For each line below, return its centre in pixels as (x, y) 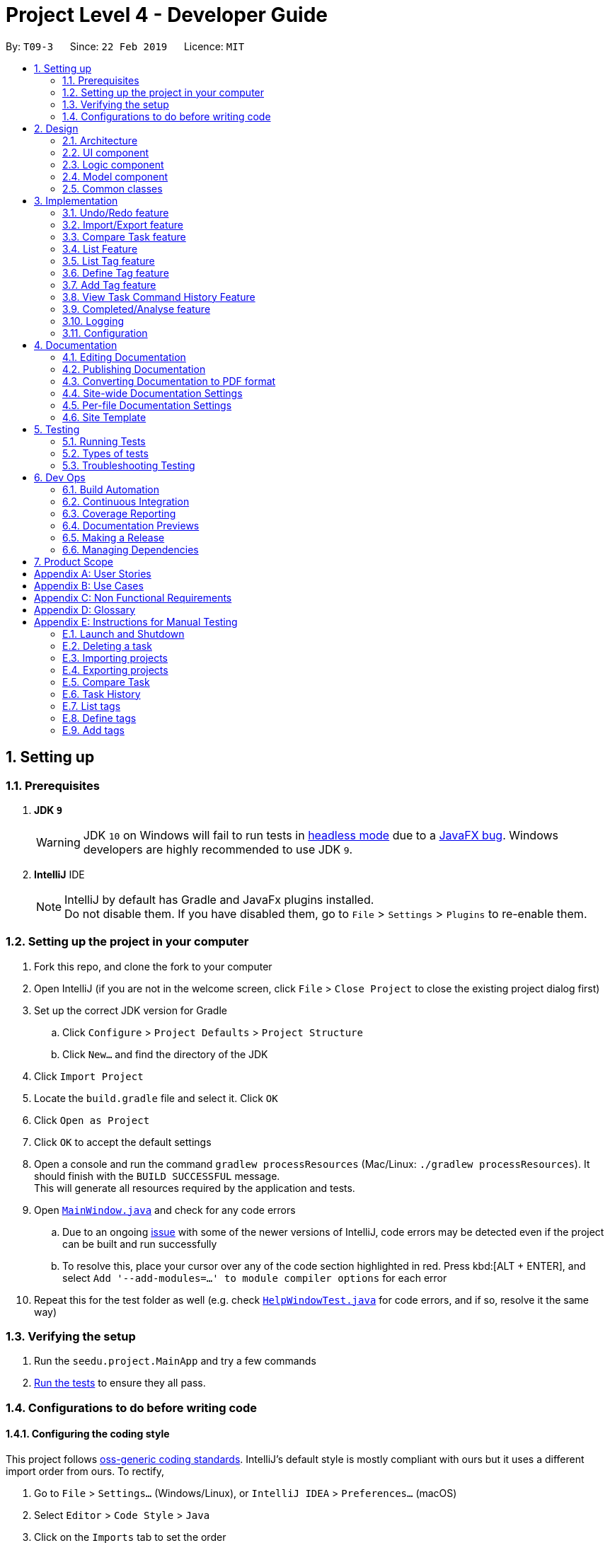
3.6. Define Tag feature (116, 273)
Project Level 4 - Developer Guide (167, 15)
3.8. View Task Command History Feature (159, 297)
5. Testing (57, 429)
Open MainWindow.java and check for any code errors (165, 1210)
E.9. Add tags (93, 730)
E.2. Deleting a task (107, 646)
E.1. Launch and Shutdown (123, 633)
